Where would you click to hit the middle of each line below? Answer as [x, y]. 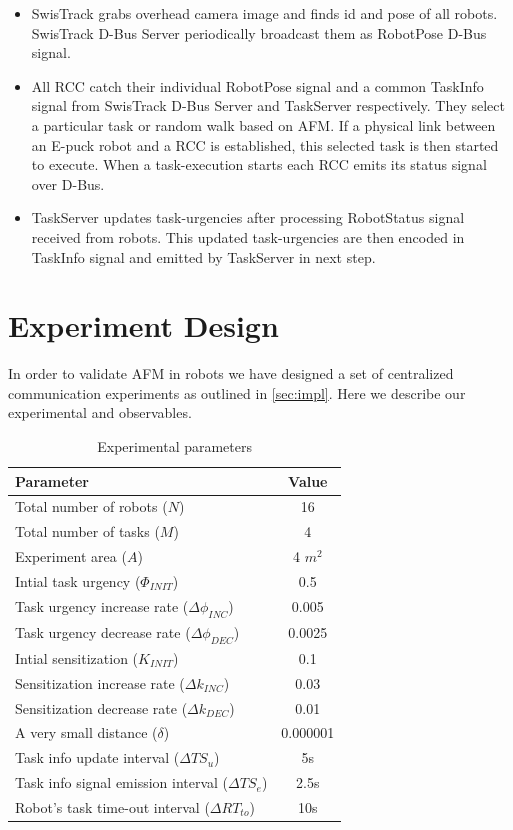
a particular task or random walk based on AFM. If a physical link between [263, 124]
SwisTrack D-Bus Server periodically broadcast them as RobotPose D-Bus [259, 32]
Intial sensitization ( [77, 657]
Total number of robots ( [91, 506]
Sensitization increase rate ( [100, 682]
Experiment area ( [71, 556]
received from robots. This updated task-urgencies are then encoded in [248, 236]
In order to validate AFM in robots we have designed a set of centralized [231, 373]
